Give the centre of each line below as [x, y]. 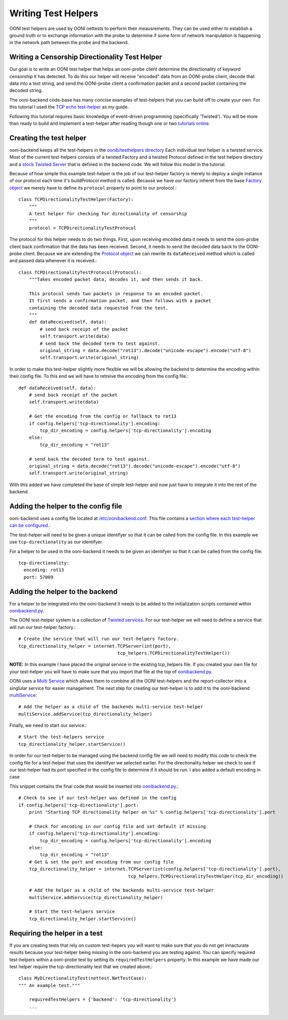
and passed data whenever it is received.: [53, 261]
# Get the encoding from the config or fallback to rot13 [103, 416]
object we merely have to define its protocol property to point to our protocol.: [93, 187]
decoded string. [26, 90]
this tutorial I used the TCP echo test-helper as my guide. [69, 107]
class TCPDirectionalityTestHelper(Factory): [76, 200]
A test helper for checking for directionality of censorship [108, 214]
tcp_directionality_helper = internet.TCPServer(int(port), [95, 646]
